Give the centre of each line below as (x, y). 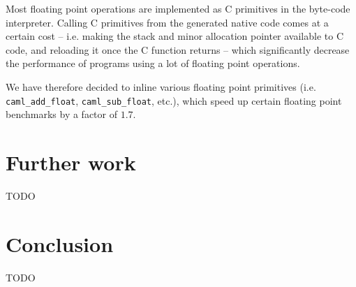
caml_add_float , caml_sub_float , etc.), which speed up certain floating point (174, 100)
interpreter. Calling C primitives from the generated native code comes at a (167, 22)
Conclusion (60, 243)
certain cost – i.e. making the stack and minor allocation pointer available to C (175, 36)
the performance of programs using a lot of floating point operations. (153, 63)
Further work (71, 162)
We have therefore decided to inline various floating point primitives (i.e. (161, 86)
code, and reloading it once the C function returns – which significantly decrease (178, 49)
